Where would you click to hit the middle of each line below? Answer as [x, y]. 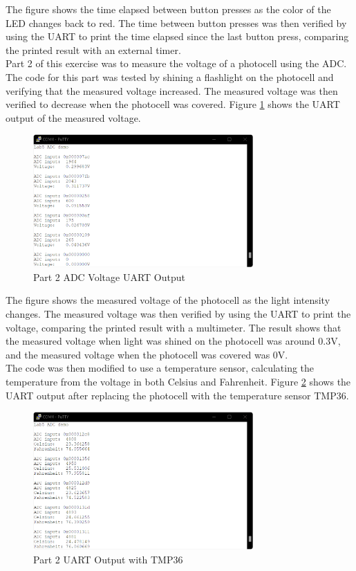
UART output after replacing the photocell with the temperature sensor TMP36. [177, 395]
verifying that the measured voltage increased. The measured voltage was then [172, 90]
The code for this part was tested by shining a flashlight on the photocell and [170, 76]
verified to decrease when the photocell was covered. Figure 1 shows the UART [173, 104]
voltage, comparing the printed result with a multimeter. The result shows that [174, 327]
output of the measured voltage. [73, 117]
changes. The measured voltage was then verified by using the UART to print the [178, 314]
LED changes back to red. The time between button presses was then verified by [176, 22]
